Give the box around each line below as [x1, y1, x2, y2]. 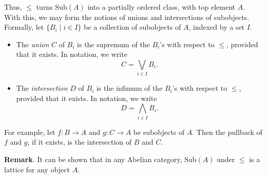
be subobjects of [133, 126, 185, 137]
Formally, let [4, 22, 44, 32]
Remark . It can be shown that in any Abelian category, [4, 154, 182, 164]
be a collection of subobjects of [84, 22, 181, 32]
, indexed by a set [188, 22, 245, 32]
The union [16, 38, 49, 49]
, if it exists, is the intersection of [27, 136, 132, 147]
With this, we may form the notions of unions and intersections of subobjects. [4, 11, 250, 22]
